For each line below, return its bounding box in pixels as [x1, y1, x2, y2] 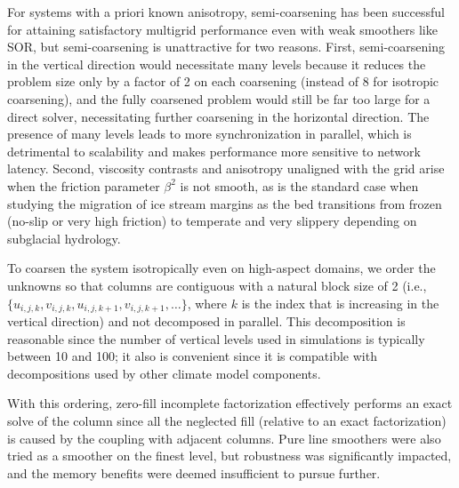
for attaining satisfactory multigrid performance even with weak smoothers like [7, 20, 438, 38]
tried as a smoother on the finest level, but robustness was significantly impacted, [7, 446, 452, 465]
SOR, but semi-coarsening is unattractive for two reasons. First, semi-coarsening [7, 37, 445, 56]
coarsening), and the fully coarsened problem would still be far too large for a [7, 89, 431, 108]
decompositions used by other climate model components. [7, 364, 321, 382]
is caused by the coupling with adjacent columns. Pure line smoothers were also [7, 428, 441, 447]
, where [187, 293, 228, 312]
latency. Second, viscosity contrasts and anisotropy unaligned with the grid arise [7, 159, 445, 178]
